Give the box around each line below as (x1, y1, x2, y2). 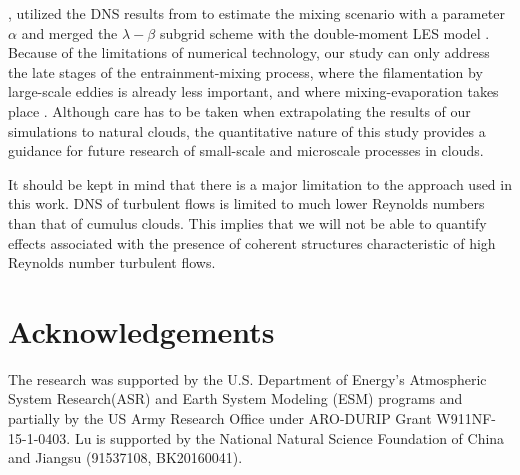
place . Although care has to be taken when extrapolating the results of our (8, 100, 471, 121)
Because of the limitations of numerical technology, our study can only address (8, 42, 490, 63)
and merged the (21, 22, 118, 43)
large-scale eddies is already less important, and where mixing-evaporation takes (8, 81, 499, 102)
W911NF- (436, 408, 497, 429)
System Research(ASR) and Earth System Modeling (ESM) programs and (8, 388, 463, 409)
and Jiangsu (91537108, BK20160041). (8, 447, 243, 468)
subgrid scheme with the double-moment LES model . (159, 22, 490, 43)
